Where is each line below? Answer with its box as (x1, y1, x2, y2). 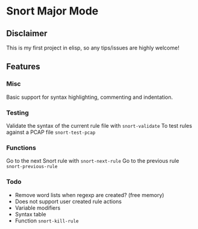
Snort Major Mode (6, 4, 99, 18)
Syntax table (14, 210, 46, 218)
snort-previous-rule (6, 164, 58, 170)
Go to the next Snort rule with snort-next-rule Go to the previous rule (6, 157, 179, 165)
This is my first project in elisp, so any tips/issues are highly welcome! (6, 44, 179, 51)
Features (6, 61, 40, 72)
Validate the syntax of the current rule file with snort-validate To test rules (6, 122, 193, 129)
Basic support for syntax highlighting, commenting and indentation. (6, 93, 173, 101)
